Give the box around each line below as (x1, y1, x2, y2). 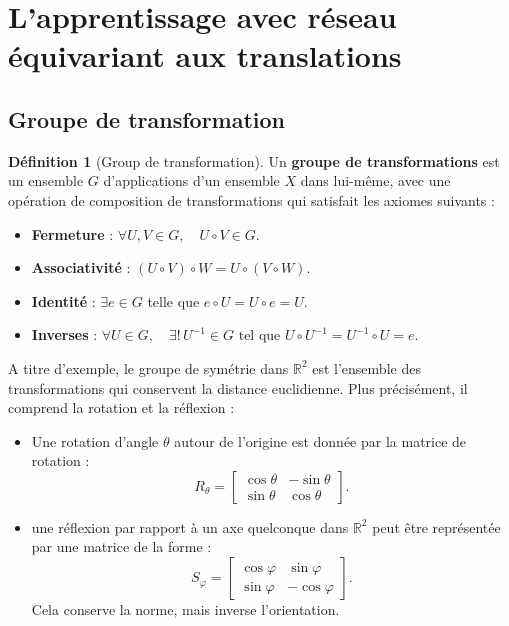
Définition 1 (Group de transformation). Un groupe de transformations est (8, 150, 500, 171)
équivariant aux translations (8, 35, 402, 76)
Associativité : (31, 257, 131, 278)
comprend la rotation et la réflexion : (8, 397, 235, 418)
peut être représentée (372, 516, 501, 537)
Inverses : (31, 324, 98, 345)
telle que (147, 290, 200, 311)
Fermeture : (31, 223, 114, 244)
